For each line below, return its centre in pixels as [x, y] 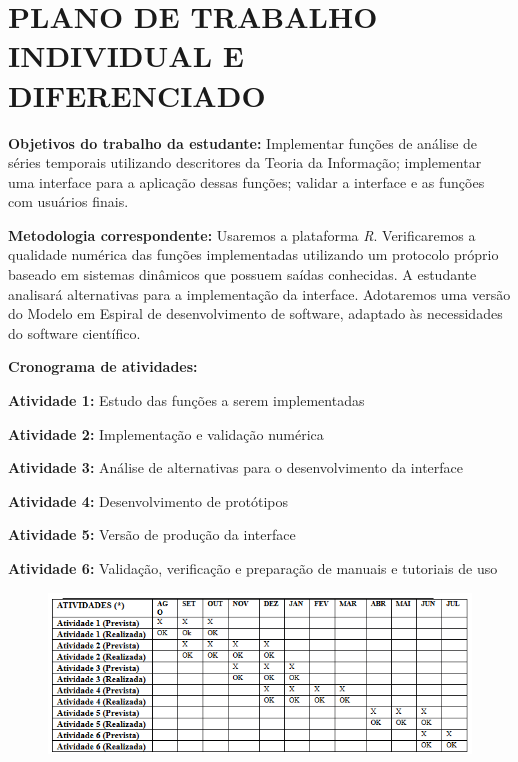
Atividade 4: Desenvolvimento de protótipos [148, 500]
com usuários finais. [68, 201]
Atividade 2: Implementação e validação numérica [166, 433]
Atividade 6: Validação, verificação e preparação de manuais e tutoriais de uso [253, 568]
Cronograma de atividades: [103, 366]
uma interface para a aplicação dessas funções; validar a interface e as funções [246, 181]
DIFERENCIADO [137, 94]
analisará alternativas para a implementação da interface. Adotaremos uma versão [259, 293]
